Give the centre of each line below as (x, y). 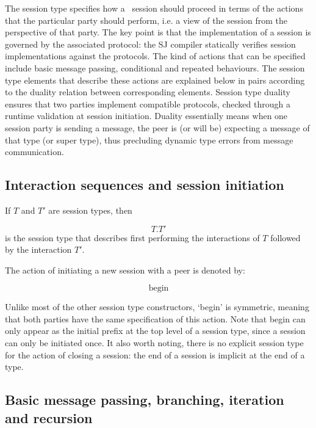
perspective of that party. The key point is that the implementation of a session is (158, 32)
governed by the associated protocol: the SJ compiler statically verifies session (150, 44)
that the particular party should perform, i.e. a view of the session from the (146, 20)
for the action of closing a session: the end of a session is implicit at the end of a (155, 354)
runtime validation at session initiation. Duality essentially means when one (146, 116)
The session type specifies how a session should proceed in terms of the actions (154, 8)
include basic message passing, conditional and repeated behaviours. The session (155, 67)
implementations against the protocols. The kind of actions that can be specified (155, 56)
